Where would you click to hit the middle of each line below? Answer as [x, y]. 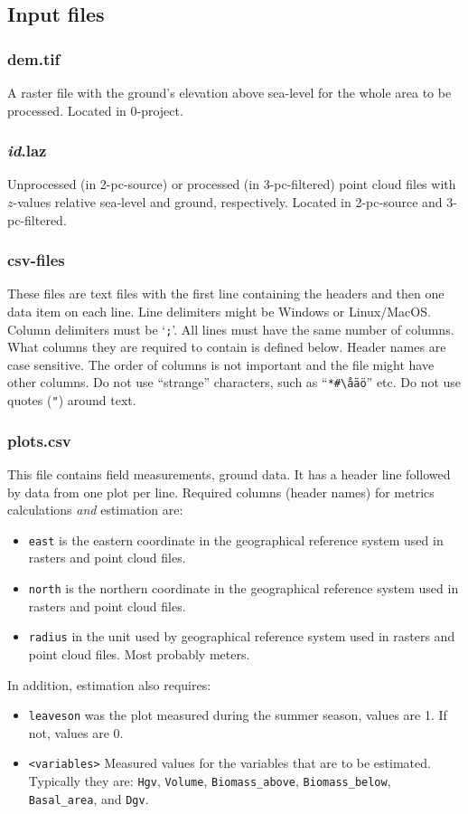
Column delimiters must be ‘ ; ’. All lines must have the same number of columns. [231, 329]
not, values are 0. [76, 732]
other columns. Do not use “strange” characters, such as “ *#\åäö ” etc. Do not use [234, 382]
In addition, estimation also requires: [109, 684]
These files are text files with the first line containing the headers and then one [226, 293]
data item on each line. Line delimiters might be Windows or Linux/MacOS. [219, 311]
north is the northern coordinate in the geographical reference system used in [243, 588]
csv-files [36, 260]
